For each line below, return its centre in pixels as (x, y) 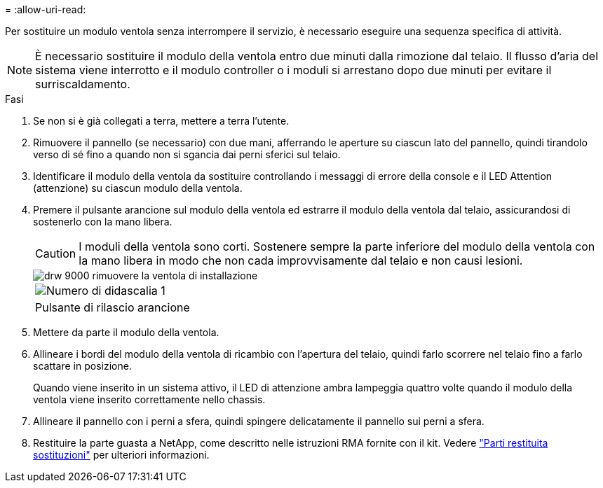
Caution (56, 253)
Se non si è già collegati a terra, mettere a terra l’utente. (161, 121)
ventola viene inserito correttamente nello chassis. (149, 399)
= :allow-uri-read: (46, 9)
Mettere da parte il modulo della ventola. (126, 332)
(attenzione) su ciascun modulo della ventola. (138, 188)
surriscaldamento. (83, 84)
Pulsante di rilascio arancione (113, 307)
